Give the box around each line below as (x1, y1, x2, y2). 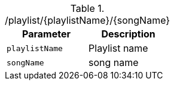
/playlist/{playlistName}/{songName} (5, 14, 170, 26)
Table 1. (70, 2, 105, 14)
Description (101, 28, 155, 40)
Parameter (22, 28, 71, 40)
